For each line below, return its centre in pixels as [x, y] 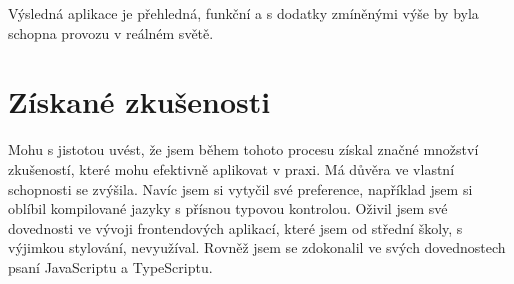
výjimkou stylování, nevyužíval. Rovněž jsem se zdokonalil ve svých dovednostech [257, 247]
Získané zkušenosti [139, 101]
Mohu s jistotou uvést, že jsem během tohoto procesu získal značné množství [243, 149]
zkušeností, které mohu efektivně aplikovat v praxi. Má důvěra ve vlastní [231, 168]
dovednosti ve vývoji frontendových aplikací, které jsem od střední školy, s [235, 227]
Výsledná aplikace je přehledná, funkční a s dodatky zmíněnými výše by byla [243, 13]
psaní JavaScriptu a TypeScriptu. [110, 266]
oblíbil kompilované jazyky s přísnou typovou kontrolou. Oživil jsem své [228, 208]
